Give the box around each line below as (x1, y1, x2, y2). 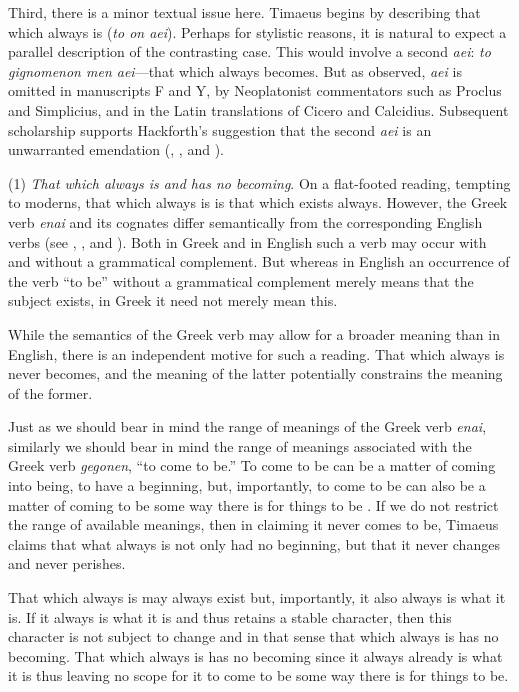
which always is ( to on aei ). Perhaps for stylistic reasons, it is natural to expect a (8, 21, 507, 42)
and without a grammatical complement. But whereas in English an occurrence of (8, 251, 510, 272)
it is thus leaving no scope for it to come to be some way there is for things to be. (8, 665, 509, 686)
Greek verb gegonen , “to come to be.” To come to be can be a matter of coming (8, 455, 496, 476)
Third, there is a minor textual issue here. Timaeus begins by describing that (8, 2, 481, 22)
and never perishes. (8, 553, 126, 574)
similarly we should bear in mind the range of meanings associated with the (8, 435, 472, 456)
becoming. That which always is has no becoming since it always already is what (8, 645, 503, 666)
